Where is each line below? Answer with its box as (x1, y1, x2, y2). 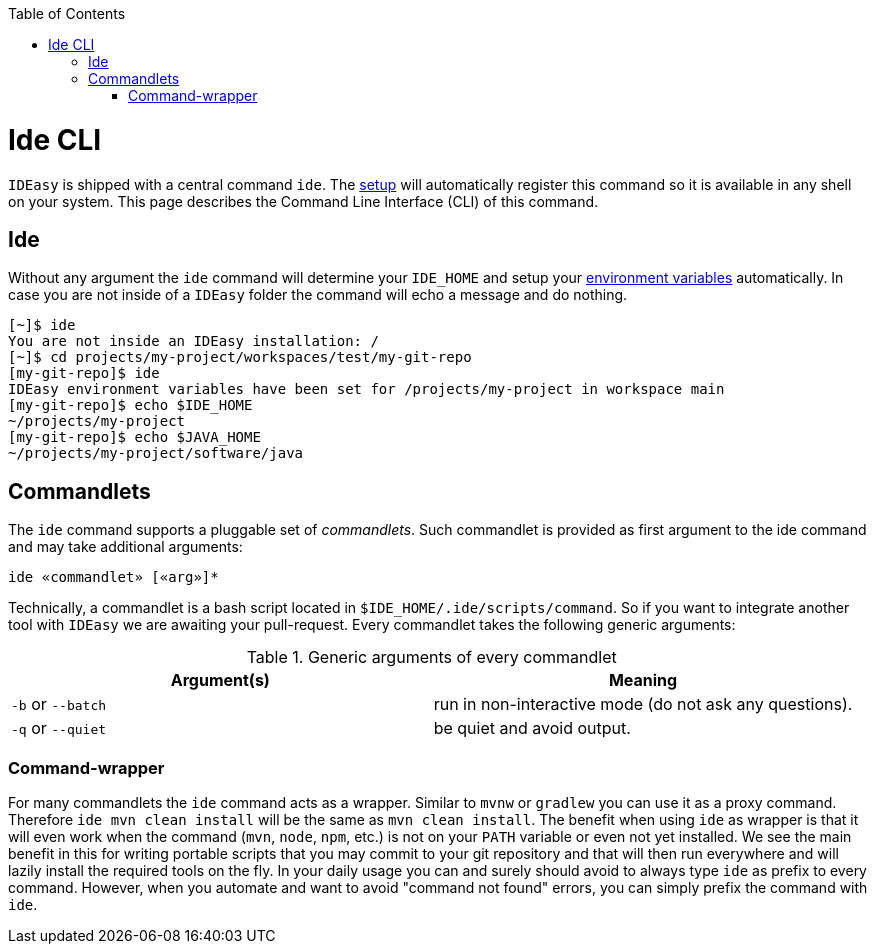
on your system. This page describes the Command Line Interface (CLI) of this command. (8, 192, 599, 210)
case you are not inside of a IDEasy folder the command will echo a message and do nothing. (8, 286, 628, 304)
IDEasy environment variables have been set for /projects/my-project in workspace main (8, 381, 725, 398)
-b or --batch (11, 694, 107, 715)
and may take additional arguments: (8, 538, 243, 556)
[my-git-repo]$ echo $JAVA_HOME (8, 429, 261, 446)
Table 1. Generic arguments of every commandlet (246, 647, 617, 668)
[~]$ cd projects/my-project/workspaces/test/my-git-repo (8, 349, 472, 366)
